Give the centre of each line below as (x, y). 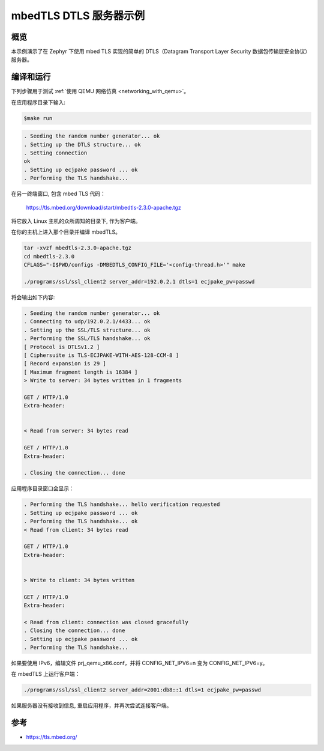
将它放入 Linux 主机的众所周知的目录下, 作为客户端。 (76, 221)
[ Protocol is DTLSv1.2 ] (62, 347)
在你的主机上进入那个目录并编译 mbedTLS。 (66, 232)
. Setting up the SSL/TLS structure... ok (87, 330)
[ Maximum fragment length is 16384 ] (81, 372)
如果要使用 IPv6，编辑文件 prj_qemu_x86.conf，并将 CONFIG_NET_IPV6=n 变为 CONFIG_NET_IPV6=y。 (139, 663)
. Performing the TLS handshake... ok (81, 521)
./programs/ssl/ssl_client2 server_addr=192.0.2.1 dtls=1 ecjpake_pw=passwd (139, 281)
